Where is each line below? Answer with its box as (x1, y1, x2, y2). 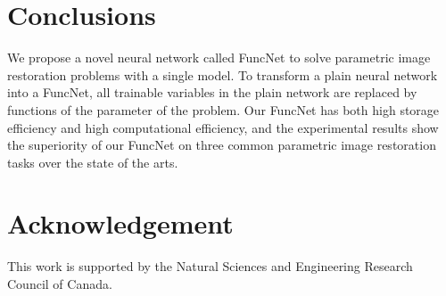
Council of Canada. (7, 275, 112, 292)
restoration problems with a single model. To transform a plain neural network (7, 65, 438, 84)
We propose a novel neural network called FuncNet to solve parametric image (7, 48, 431, 67)
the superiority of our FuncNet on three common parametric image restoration (7, 136, 436, 154)
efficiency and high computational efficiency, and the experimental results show (7, 118, 439, 136)
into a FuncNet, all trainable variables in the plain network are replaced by (7, 83, 417, 102)
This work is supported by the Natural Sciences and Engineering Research (7, 257, 413, 275)
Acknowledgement (7, 205, 234, 242)
